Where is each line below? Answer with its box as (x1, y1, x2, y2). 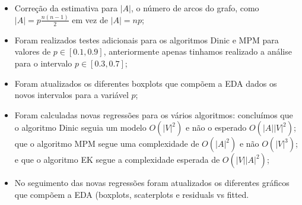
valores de (14, 45, 51, 58)
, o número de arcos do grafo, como (131, 2, 259, 14)
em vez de (72, 13, 108, 26)
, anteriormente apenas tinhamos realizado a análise (103, 45, 292, 58)
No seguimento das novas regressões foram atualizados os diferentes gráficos (14, 176, 290, 189)
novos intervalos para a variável (14, 89, 129, 101)
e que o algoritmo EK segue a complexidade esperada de (14, 153, 220, 166)
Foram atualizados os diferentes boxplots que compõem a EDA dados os (14, 77, 277, 89)
